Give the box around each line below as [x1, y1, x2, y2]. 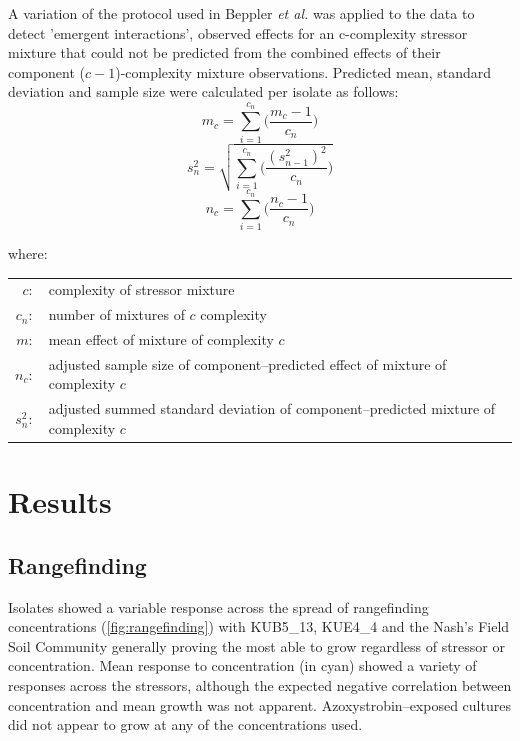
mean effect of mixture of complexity [48, 329, 274, 349]
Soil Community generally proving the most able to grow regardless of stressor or [8, 635, 505, 656]
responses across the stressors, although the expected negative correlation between [8, 674, 512, 695]
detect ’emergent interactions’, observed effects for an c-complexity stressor [8, 22, 468, 43]
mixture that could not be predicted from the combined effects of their [8, 42, 441, 63]
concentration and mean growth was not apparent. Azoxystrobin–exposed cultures [8, 694, 511, 715]
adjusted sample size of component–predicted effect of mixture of [48, 353, 447, 374]
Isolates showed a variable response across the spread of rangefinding [8, 596, 429, 617]
